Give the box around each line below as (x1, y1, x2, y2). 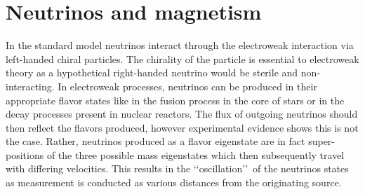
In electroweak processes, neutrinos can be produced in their (58, 78, 317, 93)
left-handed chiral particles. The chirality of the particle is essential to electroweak (6, 51, 359, 66)
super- (308, 134, 336, 148)
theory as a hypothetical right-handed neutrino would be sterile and (6, 65, 298, 80)
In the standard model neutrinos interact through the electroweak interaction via (6, 38, 354, 53)
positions (6, 147, 44, 162)
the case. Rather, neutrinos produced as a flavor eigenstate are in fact (6, 134, 305, 148)
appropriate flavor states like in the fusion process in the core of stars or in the (6, 92, 345, 107)
